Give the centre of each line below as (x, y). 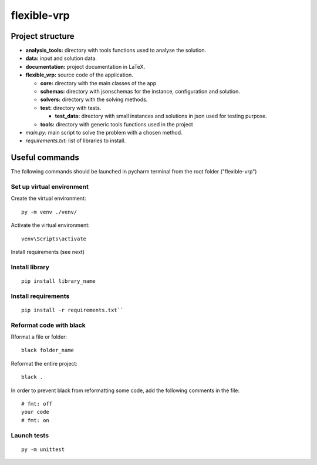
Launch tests (30, 435)
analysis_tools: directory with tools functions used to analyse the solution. (116, 51)
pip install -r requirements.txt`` (72, 310)
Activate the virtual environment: (50, 225)
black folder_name (48, 350)
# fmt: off (37, 404)
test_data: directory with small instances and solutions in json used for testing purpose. (161, 116)
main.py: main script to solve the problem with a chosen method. (104, 132)
